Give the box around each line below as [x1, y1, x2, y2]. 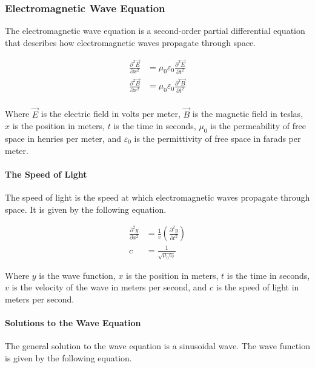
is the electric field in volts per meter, [41, 107, 181, 120]
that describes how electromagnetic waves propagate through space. [5, 36, 256, 49]
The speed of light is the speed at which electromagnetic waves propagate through [5, 191, 310, 203]
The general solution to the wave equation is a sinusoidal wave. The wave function [5, 340, 310, 352]
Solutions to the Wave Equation [5, 316, 141, 329]
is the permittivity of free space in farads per [134, 132, 301, 145]
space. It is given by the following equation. [5, 202, 167, 215]
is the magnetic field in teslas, [192, 107, 303, 120]
